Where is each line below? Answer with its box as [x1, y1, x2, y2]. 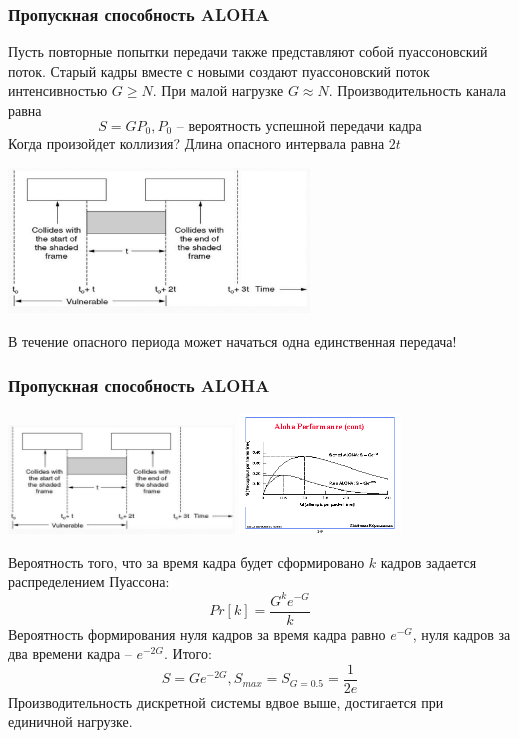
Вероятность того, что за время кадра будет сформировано [8, 551, 365, 572]
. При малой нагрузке [152, 80, 284, 101]
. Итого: [163, 643, 212, 664]
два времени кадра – [8, 643, 132, 664]
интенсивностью [8, 80, 108, 101]
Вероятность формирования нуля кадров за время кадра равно [8, 623, 386, 644]
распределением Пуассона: [8, 571, 170, 592]
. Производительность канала [328, 80, 506, 101]
